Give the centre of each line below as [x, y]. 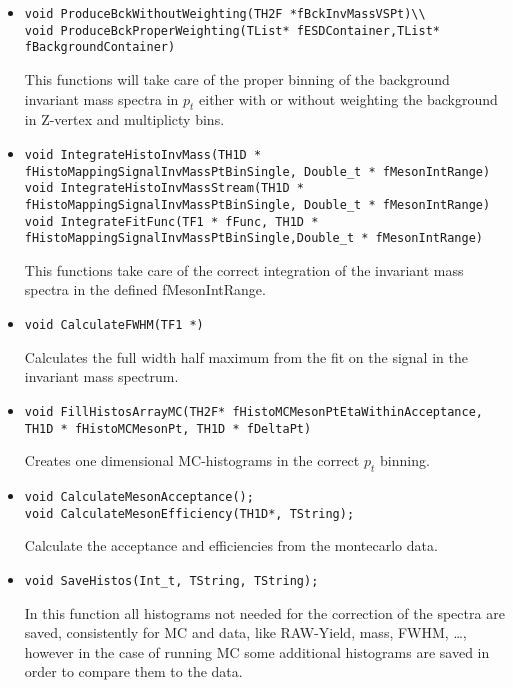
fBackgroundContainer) [100, 47]
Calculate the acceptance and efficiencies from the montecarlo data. [231, 545]
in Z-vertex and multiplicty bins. [124, 119]
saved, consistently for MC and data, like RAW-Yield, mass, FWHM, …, [245, 632]
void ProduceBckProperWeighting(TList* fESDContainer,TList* [232, 30]
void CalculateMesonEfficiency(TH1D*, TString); [189, 513]
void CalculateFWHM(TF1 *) [114, 325]
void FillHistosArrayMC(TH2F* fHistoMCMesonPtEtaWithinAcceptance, [253, 411]
